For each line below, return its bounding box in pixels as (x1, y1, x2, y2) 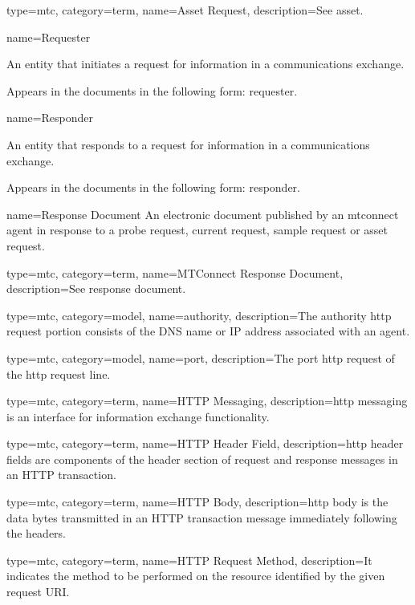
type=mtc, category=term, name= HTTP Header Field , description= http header (6, 435, 404, 452)
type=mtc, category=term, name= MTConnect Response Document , (6, 264, 344, 281)
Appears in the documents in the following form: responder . (6, 179, 300, 196)
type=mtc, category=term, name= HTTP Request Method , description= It (6, 551, 372, 568)
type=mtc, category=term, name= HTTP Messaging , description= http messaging (6, 392, 408, 409)
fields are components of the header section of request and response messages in (6, 450, 398, 467)
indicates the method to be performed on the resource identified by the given (6, 567, 385, 584)
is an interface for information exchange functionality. (6, 408, 270, 424)
